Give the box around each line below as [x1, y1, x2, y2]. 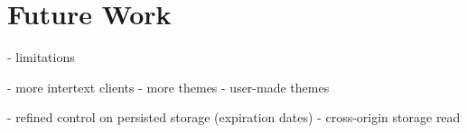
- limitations [7, 48, 75, 66]
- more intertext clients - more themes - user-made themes [7, 77, 330, 96]
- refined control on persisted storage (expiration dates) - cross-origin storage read [7, 108, 461, 127]
